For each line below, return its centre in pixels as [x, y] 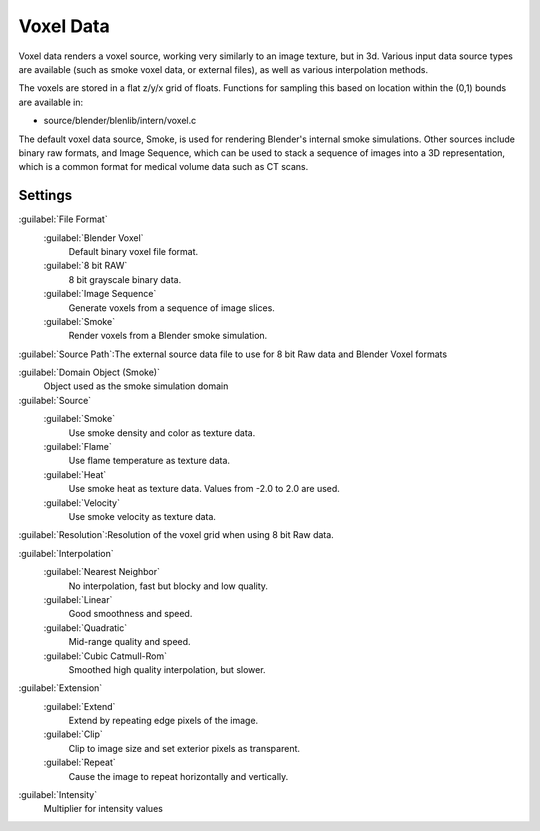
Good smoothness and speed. [130, 614]
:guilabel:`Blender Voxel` [93, 237]
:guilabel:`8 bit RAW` [85, 266]
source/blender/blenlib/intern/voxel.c [120, 121]
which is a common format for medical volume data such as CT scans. [163, 167]
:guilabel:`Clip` [73, 734]
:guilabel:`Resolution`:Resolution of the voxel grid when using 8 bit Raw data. [176, 535]
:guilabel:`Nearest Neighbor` [101, 572]
